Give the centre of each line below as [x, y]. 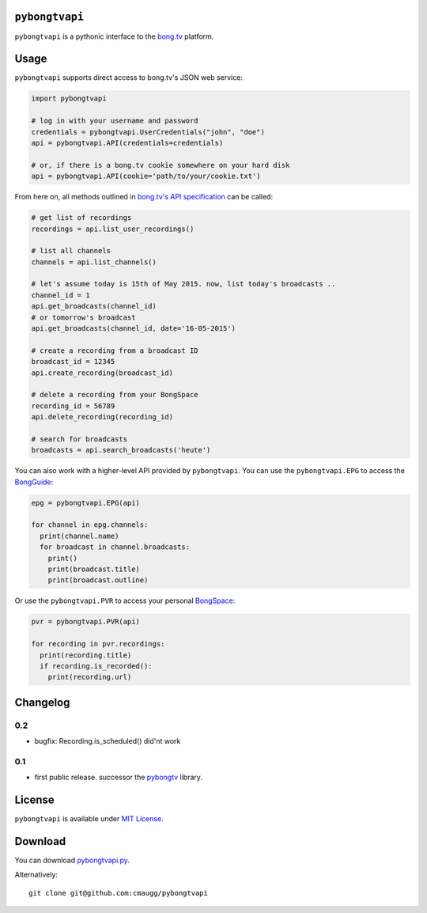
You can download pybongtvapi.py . [72, 860]
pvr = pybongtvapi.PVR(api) [85, 622]
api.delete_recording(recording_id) [102, 417]
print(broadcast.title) [94, 569]
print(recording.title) [86, 655]
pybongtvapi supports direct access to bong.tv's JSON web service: [128, 78]
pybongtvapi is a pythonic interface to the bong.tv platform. [114, 36]
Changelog [42, 702]
